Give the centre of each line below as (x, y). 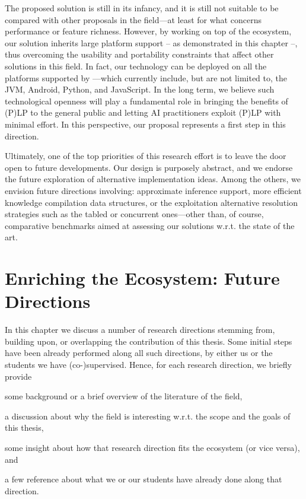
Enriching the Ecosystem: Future (142, 278)
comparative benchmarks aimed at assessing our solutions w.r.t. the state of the (150, 225)
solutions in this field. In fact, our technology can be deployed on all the (136, 66)
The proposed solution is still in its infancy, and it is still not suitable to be (142, 8)
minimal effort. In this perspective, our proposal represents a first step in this (145, 124)
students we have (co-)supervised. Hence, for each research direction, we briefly (148, 364)
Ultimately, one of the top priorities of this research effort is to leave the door (146, 156)
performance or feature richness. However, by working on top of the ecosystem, (148, 31)
